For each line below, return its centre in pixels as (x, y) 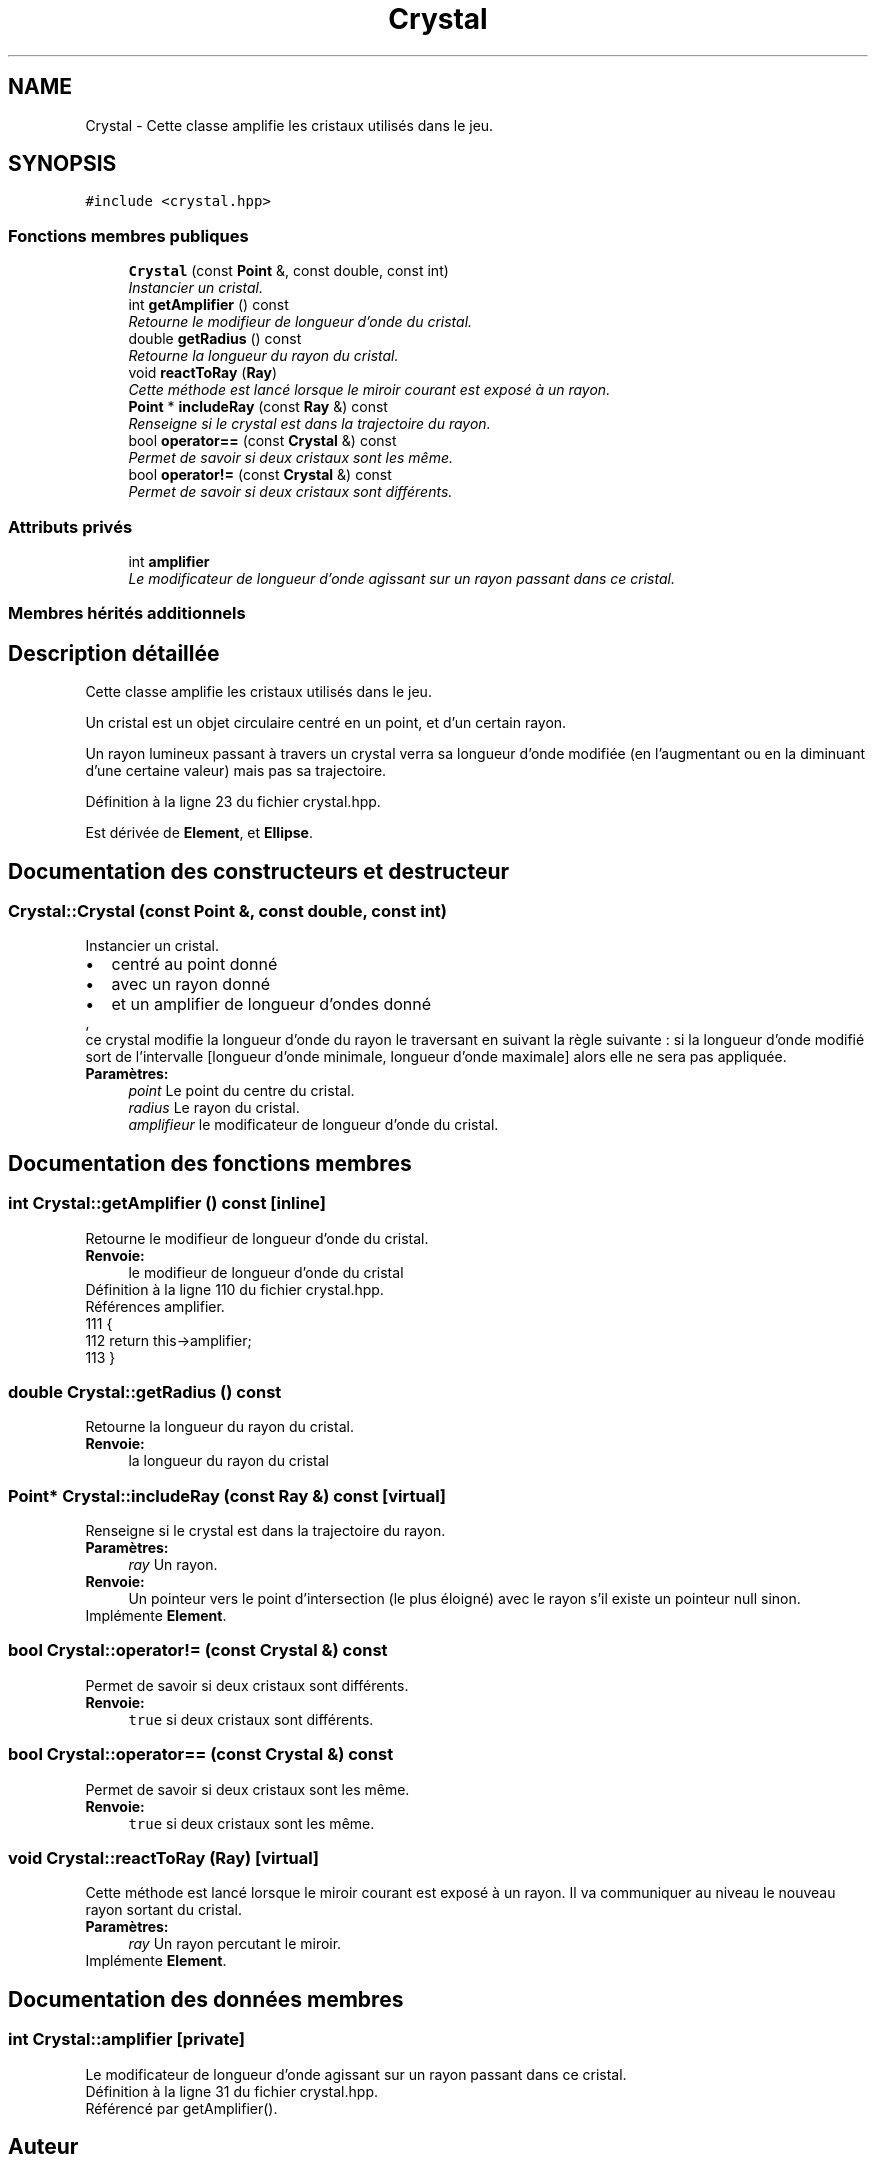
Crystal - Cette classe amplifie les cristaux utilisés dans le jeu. (289, 125)
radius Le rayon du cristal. (214, 1108)
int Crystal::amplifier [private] (127, 2039)
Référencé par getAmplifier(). (181, 2108)
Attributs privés (70, 526)
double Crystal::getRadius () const (145, 1391)
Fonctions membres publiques (128, 235)
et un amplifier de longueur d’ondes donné (271, 1004)
